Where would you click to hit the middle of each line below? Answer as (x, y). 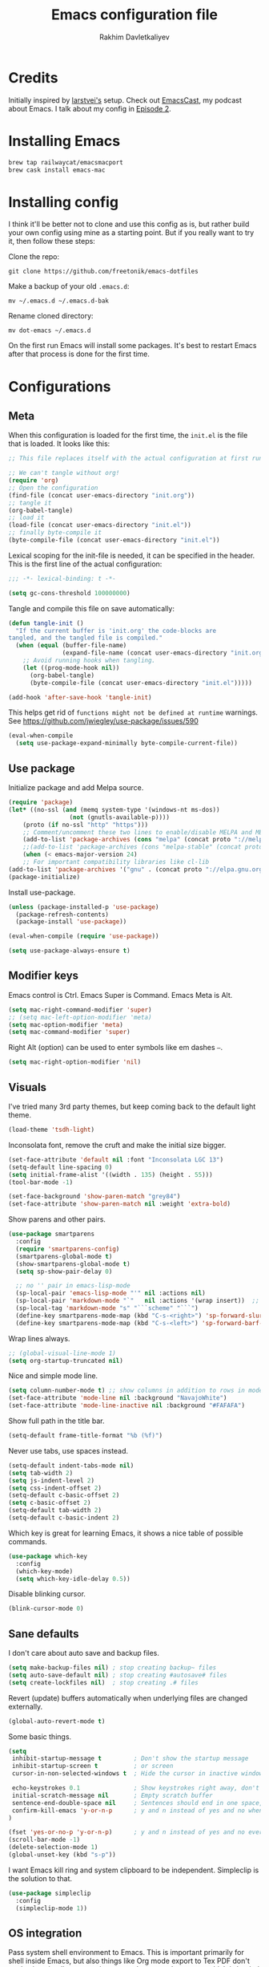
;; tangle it (30, 503)
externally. (26, 1706)
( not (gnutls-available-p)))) (120, 817)
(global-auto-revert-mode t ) (57, 1721)
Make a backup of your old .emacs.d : (69, 286)
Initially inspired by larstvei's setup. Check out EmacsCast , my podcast (125, 100)
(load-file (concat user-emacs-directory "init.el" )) (100, 525)
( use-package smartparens (51, 1234)
